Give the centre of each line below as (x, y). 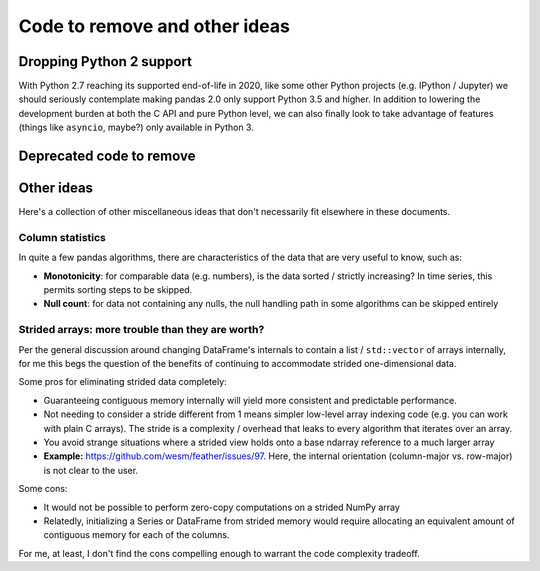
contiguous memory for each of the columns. (136, 535)
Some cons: (43, 489)
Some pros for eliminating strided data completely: (122, 382)
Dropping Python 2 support (105, 61)
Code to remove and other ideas (154, 26)
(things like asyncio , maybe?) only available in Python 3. (136, 127)
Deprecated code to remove (107, 156)
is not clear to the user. (91, 470)
